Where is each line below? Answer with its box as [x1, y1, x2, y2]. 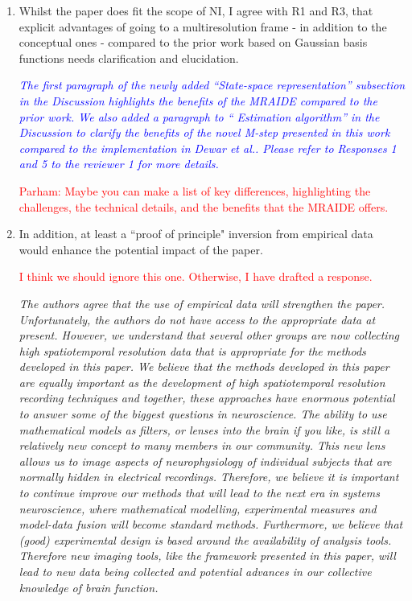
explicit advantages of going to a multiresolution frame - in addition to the [19, 18, 387, 35]
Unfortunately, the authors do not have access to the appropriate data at [19, 311, 376, 327]
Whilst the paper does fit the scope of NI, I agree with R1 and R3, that [19, 2, 373, 19]
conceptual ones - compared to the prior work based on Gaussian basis [19, 34, 368, 51]
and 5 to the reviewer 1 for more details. [19, 155, 219, 172]
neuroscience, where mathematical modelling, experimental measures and [19, 500, 377, 517]
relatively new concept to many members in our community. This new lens [19, 437, 385, 454]
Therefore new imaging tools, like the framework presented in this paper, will [19, 547, 396, 564]
